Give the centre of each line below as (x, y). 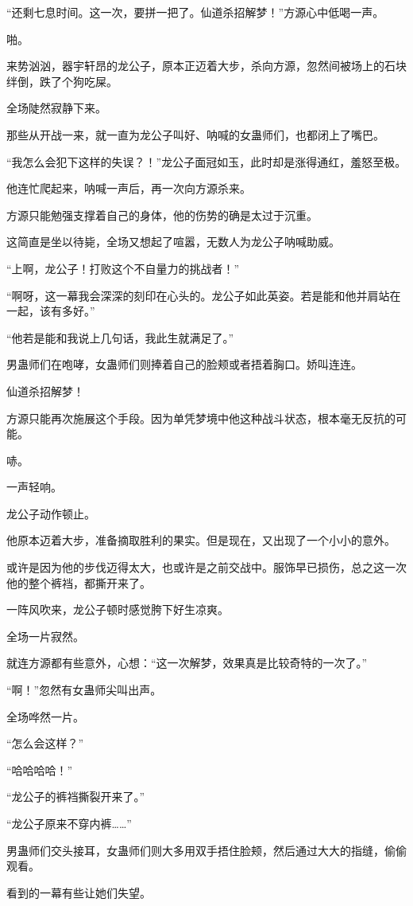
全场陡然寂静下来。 (56, 108)
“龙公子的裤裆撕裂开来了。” (76, 797)
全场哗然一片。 (45, 716)
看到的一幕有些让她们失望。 (79, 892)
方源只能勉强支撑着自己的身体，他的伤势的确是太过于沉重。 (162, 215)
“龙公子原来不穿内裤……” (69, 823)
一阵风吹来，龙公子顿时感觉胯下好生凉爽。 (118, 609)
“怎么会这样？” (45, 743)
